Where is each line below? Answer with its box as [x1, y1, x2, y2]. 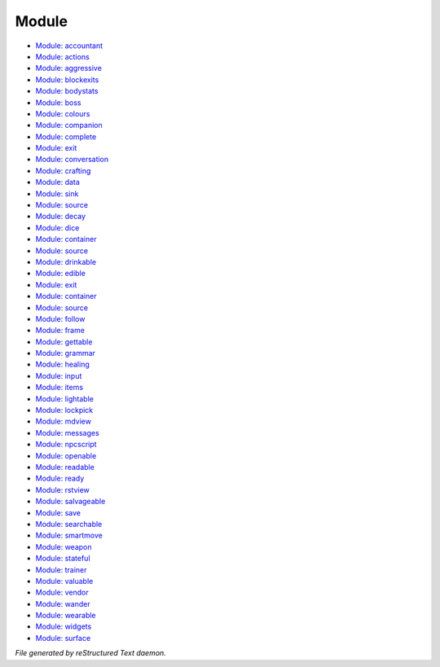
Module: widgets [35, 621, 92, 631]
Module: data [35, 178, 81, 187]
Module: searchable [35, 519, 103, 529]
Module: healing [35, 359, 90, 370]
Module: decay [35, 212, 86, 222]
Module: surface [35, 633, 91, 643]
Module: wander [35, 599, 91, 608]
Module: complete [35, 131, 97, 142]
